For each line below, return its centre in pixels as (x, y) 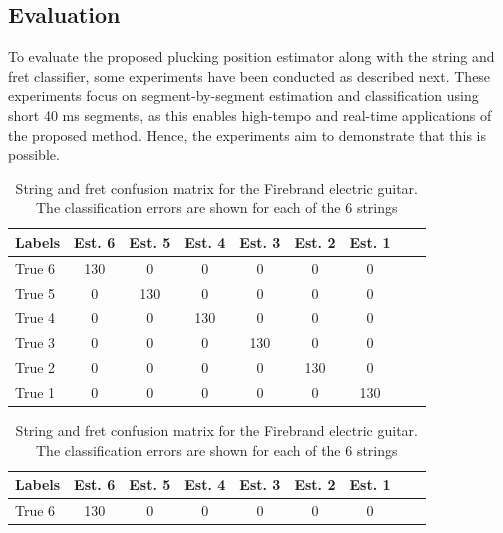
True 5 (35, 292)
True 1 (35, 392)
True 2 (35, 367)
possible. (34, 154)
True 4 (35, 317)
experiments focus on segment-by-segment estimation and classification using (243, 95)
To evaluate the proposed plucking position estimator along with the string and (251, 56)
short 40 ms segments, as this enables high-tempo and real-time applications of (250, 114)
